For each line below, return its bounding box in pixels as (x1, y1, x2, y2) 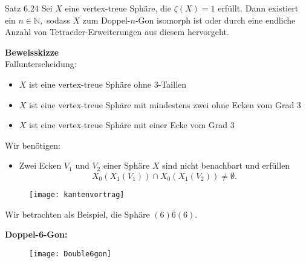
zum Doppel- (82, 13, 131, 26)
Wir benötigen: (5, 138, 60, 151)
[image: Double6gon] (29, 249, 112, 258)
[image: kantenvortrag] (29, 190, 125, 199)
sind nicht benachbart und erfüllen (162, 159, 290, 172)
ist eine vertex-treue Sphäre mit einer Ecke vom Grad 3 (29, 119, 235, 131)
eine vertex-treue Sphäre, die (65, 2, 171, 14)
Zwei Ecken (19, 159, 62, 172)
